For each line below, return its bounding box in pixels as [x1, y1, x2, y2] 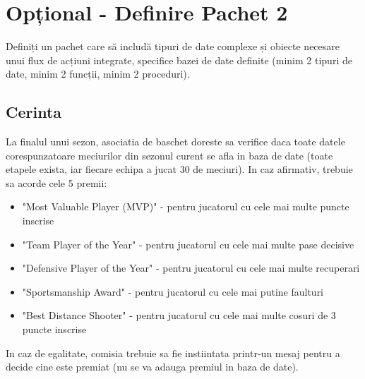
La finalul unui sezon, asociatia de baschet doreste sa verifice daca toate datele [6, 134, 345, 149]
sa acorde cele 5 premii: [6, 175, 107, 190]
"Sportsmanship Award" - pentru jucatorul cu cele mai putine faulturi [22, 284, 324, 299]
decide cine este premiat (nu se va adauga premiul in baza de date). [6, 359, 299, 374]
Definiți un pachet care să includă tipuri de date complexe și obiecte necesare [6, 39, 340, 54]
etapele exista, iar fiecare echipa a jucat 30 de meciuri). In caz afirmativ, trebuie [6, 162, 353, 176]
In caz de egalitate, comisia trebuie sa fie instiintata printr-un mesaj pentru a [6, 345, 340, 360]
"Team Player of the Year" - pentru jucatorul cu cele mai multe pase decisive [22, 236, 354, 251]
